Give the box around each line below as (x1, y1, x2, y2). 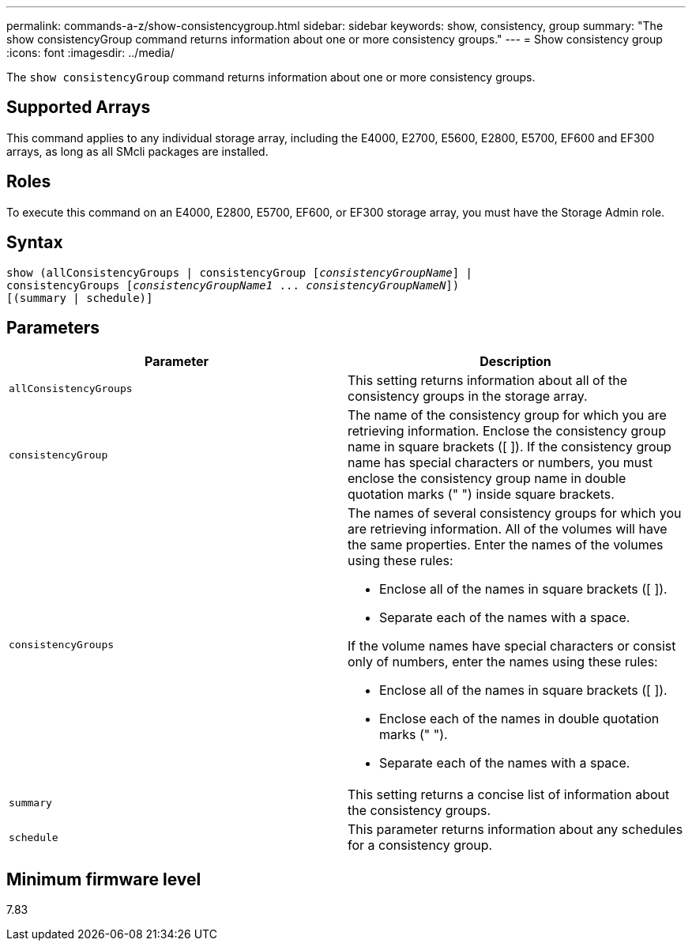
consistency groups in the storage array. (348, 388, 588, 405)
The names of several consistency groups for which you (348, 505, 682, 522)
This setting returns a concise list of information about (348, 787, 670, 803)
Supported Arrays (6, 97, 151, 118)
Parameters (6, 317, 100, 338)
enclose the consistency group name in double (348, 470, 626, 487)
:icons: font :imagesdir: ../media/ (6, 46, 175, 59)
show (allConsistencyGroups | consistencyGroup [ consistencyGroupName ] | (6, 266, 473, 279)
